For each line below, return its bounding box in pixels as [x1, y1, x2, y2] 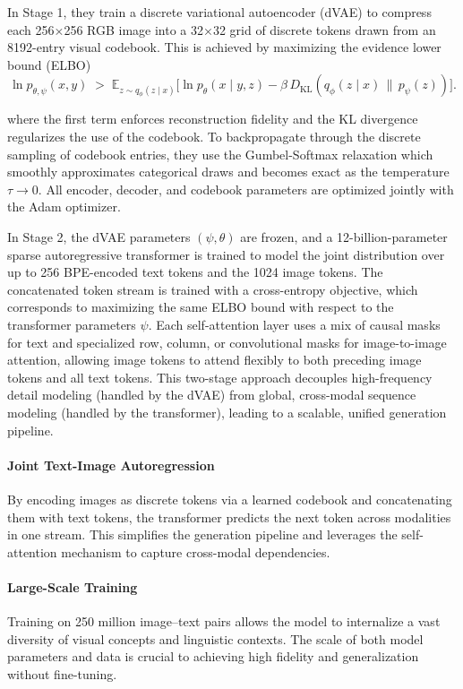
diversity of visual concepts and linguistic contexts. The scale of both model [7, 629, 424, 648]
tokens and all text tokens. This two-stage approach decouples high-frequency [7, 367, 433, 386]
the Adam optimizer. [7, 197, 121, 216]
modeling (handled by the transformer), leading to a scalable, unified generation [7, 402, 447, 421]
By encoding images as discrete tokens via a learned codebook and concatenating [7, 489, 452, 508]
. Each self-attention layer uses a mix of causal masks [148, 314, 441, 333]
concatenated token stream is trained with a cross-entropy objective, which [7, 280, 418, 298]
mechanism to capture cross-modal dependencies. [61, 542, 330, 561]
